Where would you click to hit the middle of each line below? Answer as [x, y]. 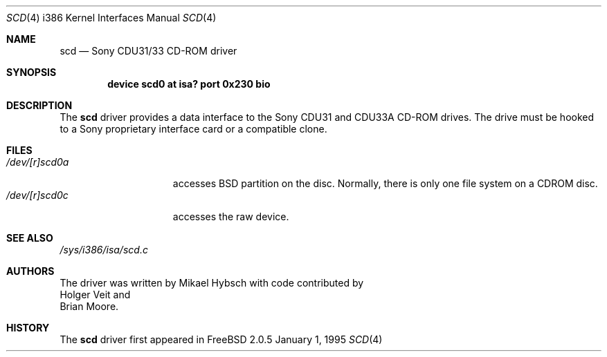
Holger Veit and [95, 295]
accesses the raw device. [231, 216]
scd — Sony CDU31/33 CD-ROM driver [148, 51]
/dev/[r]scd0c [37, 195]
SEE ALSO [30, 238]
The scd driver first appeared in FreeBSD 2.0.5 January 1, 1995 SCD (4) [221, 339]
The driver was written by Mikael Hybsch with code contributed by [212, 283]
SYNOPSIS [31, 72]
